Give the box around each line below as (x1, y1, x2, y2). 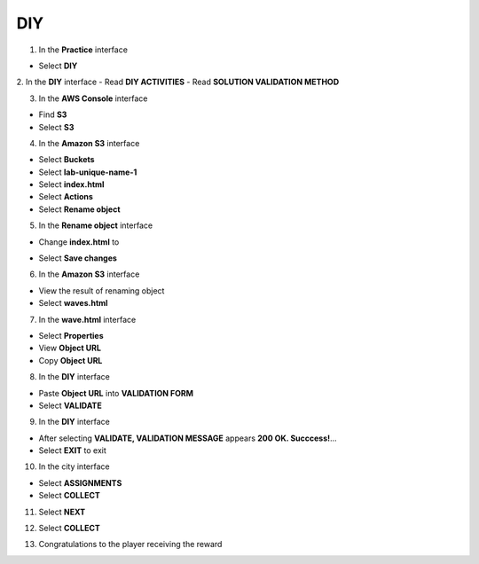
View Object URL (38, 342, 102, 354)
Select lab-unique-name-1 (38, 167, 137, 177)
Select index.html (38, 179, 105, 190)
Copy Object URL (38, 355, 103, 365)
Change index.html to (38, 236, 120, 247)
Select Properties (38, 330, 104, 341)
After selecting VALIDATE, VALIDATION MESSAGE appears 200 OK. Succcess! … (38, 433, 337, 443)
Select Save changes (38, 253, 117, 263)
